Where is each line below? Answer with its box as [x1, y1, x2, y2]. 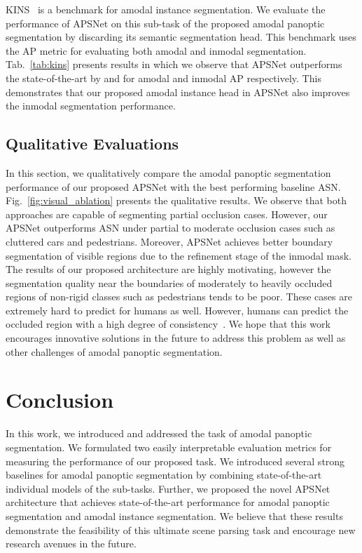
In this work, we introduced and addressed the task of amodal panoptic [6, 426, 312, 441]
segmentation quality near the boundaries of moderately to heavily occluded [6, 275, 333, 290]
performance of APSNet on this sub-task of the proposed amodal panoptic [6, 15, 325, 30]
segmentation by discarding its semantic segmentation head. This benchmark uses [6, 29, 356, 44]
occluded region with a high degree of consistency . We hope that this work [6, 317, 330, 331]
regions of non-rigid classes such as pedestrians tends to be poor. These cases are [6, 289, 352, 304]
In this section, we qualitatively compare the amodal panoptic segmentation [6, 165, 331, 180]
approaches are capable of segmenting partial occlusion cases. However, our [6, 206, 328, 221]
